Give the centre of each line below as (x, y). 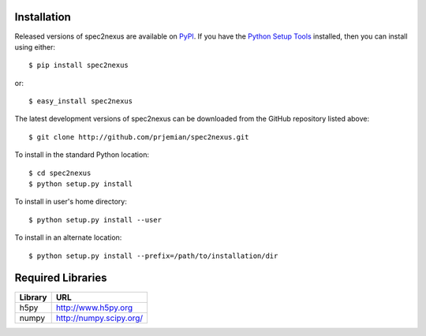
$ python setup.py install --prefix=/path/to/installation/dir (153, 256)
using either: (35, 47)
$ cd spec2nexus (60, 173)
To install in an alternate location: (68, 237)
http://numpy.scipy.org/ (99, 318)
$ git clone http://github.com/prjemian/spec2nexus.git (139, 137)
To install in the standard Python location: (82, 155)
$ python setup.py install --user (95, 220)
